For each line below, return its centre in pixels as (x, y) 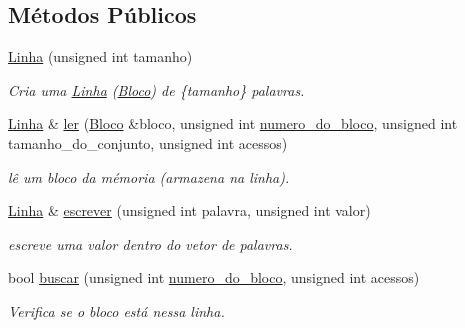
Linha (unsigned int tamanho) (100, 56)
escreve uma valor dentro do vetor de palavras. (150, 243)
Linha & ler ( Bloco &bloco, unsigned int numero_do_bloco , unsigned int (233, 123)
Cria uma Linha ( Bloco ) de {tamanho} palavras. (156, 89)
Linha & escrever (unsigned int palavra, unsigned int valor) (189, 210)
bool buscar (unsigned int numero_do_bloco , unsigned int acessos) (214, 277)
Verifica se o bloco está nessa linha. (116, 310)
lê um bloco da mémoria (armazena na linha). (149, 176)
